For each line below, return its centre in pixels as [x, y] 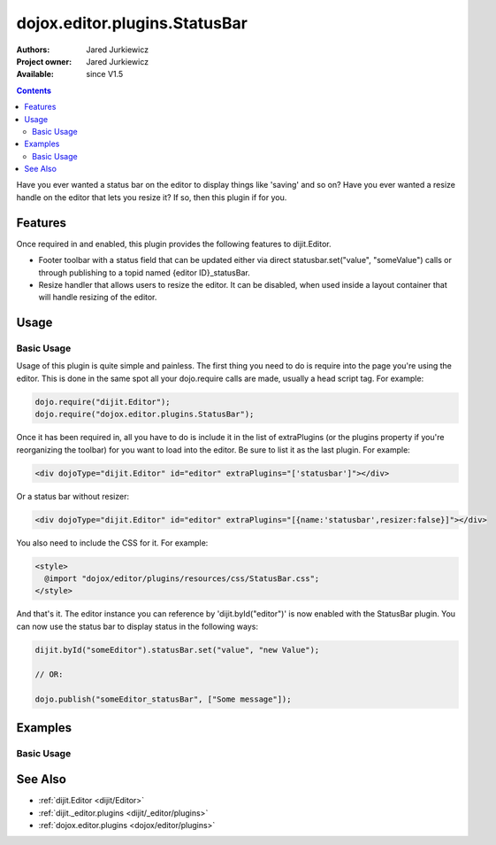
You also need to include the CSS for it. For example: [112, 543]
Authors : [33, 50]
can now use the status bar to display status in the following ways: [137, 626]
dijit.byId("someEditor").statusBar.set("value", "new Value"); [177, 650]
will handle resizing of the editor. [98, 298]
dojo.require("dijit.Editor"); [103, 402]
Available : [35, 74]
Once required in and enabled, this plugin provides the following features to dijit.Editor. [174, 244]
